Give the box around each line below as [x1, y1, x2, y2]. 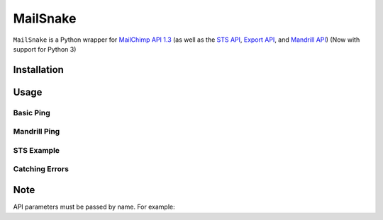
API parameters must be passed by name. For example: [13, 202, 175, 212]
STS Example [13, 145, 60, 155]
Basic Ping [13, 108, 50, 117]
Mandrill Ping [13, 127, 60, 137]
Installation [13, 64, 64, 76]
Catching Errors [13, 164, 69, 174]
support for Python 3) [13, 45, 77, 53]
